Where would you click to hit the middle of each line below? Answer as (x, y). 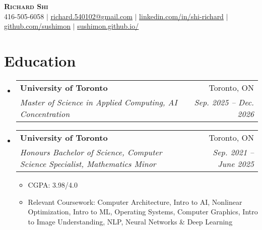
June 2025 (236, 163)
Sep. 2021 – (233, 152)
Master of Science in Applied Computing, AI (99, 102)
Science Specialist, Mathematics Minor (88, 163)
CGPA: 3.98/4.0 (53, 184)
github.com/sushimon (38, 26)
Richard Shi (26, 6)
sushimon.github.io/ (108, 26)
